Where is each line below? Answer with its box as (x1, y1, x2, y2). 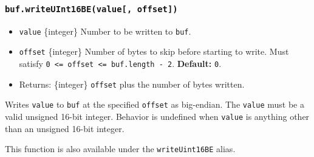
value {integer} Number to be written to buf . (19, 24, 191, 37)
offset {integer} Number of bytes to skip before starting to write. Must (19, 45, 289, 58)
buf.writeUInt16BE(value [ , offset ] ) (5, 4, 178, 14)
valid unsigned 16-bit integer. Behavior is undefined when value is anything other (5, 110, 310, 123)
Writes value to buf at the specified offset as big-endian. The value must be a (5, 98, 304, 111)
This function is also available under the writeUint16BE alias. (5, 142, 236, 155)
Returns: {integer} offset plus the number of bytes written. (19, 77, 245, 90)
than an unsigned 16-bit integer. (5, 122, 125, 134)
